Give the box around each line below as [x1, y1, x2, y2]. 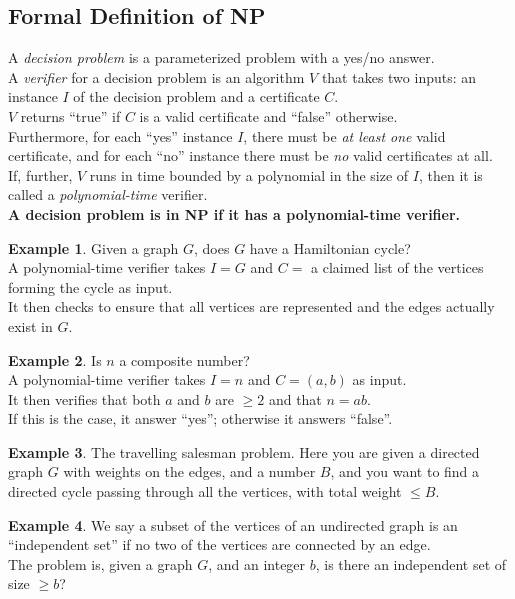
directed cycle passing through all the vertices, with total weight [8, 481, 402, 502]
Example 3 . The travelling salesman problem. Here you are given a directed [8, 441, 480, 462]
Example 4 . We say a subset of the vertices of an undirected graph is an [8, 514, 458, 535]
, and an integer [208, 553, 306, 574]
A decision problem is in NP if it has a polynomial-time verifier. [8, 203, 461, 224]
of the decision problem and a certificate [73, 86, 320, 107]
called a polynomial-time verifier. [8, 184, 208, 205]
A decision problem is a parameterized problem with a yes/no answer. [8, 47, 435, 68]
